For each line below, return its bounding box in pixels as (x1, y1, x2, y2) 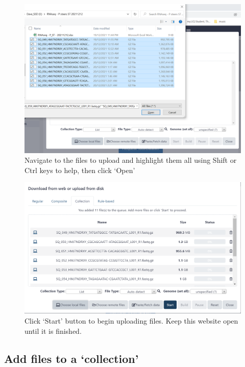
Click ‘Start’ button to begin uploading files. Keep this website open (24, 315, 238, 326)
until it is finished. (24, 325, 82, 336)
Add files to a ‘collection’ (4, 350, 139, 366)
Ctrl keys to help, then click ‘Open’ (24, 164, 135, 175)
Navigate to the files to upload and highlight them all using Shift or (24, 155, 237, 165)
